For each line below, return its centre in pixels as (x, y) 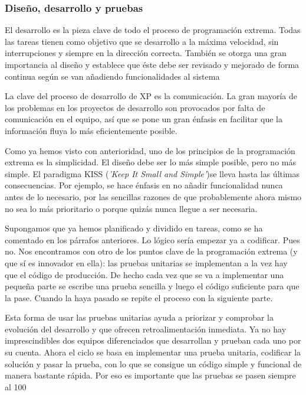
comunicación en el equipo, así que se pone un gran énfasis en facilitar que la (144, 119)
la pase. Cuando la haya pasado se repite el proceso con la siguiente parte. (139, 297)
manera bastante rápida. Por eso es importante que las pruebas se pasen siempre (150, 375)
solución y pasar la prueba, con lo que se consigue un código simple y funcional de (153, 363)
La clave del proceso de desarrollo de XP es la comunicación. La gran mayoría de (151, 96)
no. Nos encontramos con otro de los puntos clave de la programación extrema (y (151, 251)
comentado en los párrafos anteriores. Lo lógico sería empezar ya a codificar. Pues (152, 239)
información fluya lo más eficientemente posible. (91, 130)
